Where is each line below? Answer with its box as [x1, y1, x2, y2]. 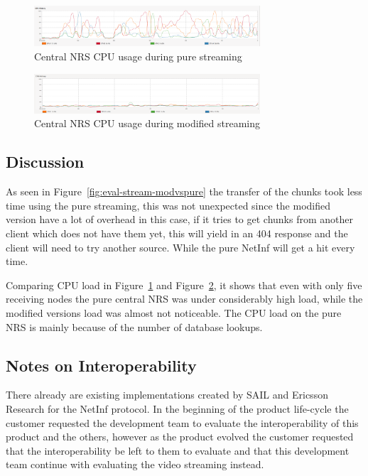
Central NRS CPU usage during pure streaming [34, 49, 242, 64]
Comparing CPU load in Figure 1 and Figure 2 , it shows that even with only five [6, 277, 362, 292]
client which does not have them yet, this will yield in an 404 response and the [6, 226, 348, 240]
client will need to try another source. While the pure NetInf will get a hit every [6, 239, 355, 254]
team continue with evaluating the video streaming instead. [6, 457, 264, 472]
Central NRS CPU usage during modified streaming [34, 116, 261, 131]
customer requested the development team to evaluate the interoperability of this [6, 415, 359, 430]
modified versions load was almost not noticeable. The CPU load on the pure [6, 305, 342, 320]
